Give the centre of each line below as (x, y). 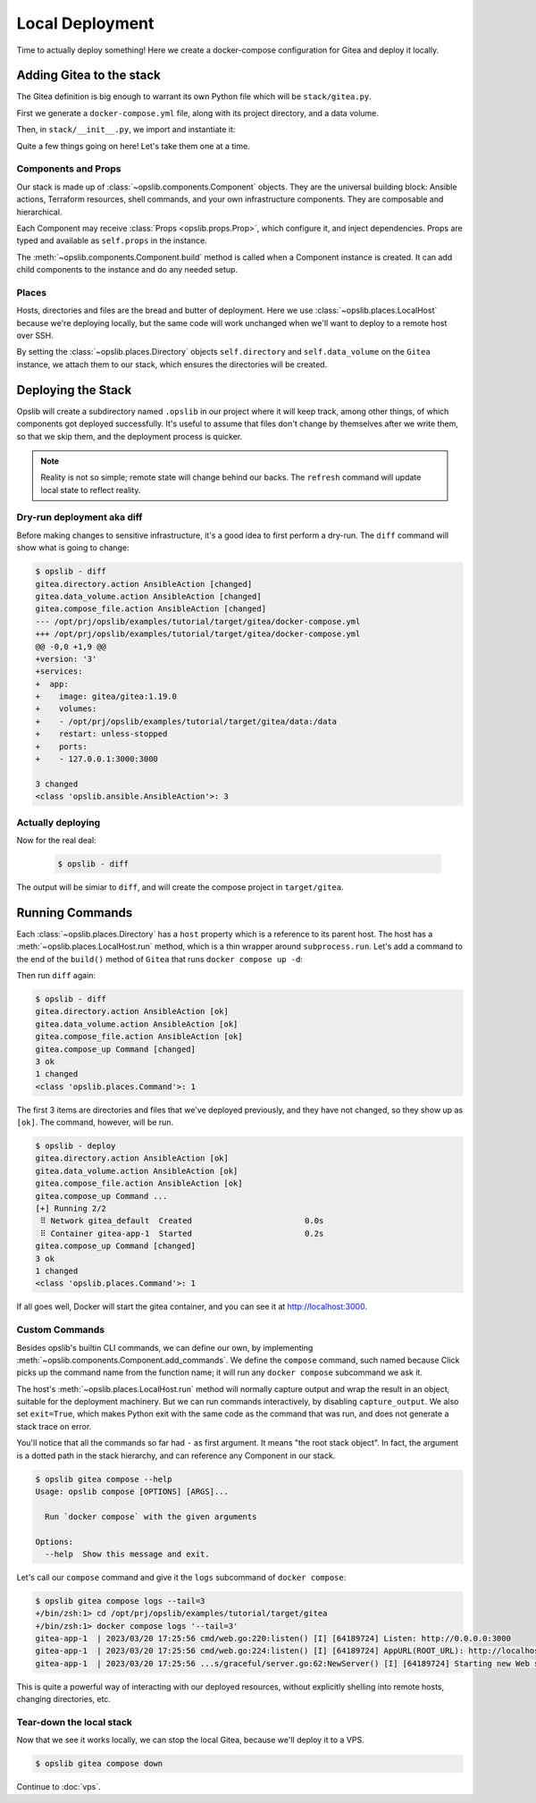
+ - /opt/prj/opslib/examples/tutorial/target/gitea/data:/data (186, 721)
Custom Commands (61, 1329)
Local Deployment (85, 23)
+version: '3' (66, 658)
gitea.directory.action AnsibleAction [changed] (144, 584)
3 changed (57, 784)
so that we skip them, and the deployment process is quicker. (130, 436)
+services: (59, 671)
